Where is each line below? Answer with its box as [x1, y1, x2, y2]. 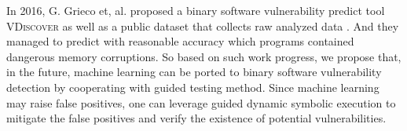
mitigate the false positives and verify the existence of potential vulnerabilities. [6, 110, 387, 126]
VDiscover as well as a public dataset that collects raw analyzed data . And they [6, 17, 399, 34]
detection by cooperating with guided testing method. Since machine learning [6, 78, 379, 95]
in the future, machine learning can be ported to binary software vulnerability [6, 64, 382, 80]
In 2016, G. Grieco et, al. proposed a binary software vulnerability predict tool [6, 2, 385, 18]
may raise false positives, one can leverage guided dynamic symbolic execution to [6, 94, 396, 111]
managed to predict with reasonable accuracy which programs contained [6, 33, 354, 49]
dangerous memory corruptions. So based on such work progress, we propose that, [6, 48, 401, 64]
